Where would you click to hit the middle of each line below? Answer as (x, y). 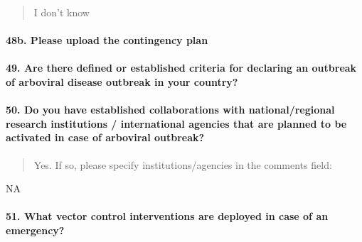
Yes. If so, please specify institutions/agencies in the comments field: (183, 164)
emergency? (35, 230)
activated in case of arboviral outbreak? (105, 137)
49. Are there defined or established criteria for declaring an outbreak (181, 68)
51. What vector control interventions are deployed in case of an (167, 216)
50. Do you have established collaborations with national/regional (170, 110)
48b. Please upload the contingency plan (107, 40)
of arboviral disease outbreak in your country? (122, 81)
